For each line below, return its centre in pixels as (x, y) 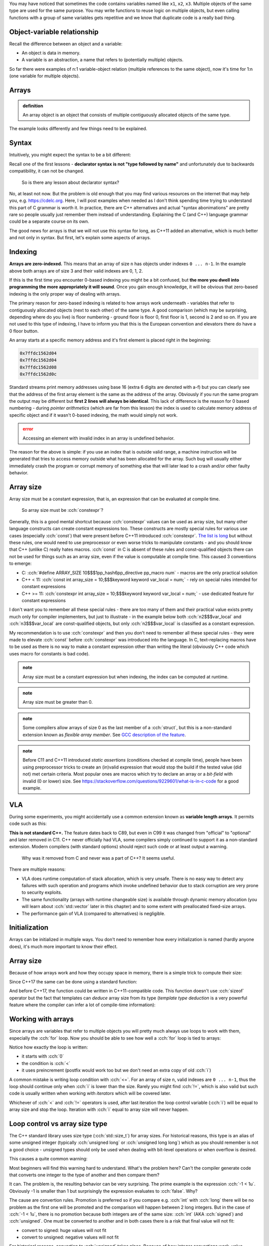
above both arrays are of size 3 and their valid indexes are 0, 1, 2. (76, 271)
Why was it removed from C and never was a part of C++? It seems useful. (98, 858)
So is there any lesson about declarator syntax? (70, 182)
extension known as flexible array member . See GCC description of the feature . (104, 735)
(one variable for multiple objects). (45, 76)
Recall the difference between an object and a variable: (66, 44)
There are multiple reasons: (37, 869)
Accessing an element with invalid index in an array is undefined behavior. (99, 438)
